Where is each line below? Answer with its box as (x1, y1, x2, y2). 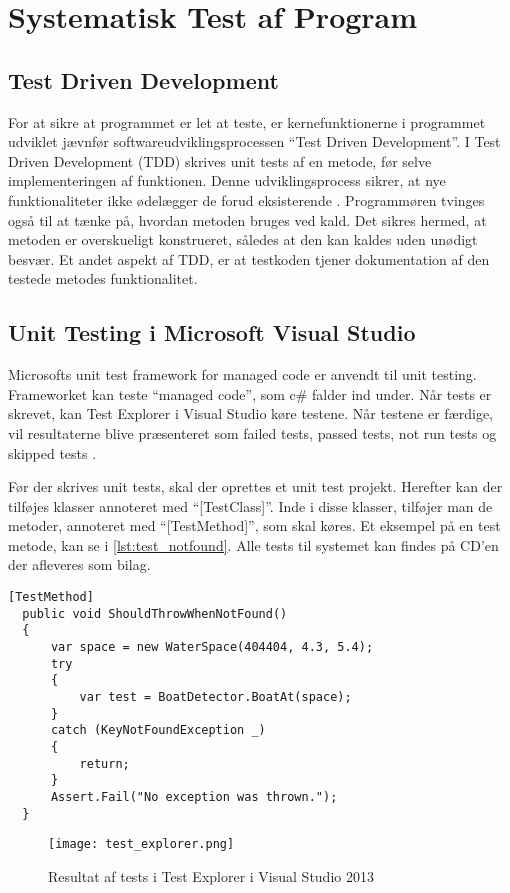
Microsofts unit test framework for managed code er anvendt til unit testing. (8, 364, 477, 385)
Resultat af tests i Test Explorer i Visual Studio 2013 (48, 865, 374, 886)
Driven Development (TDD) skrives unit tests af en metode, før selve (8, 150, 432, 171)
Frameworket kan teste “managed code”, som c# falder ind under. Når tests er (8, 383, 492, 404)
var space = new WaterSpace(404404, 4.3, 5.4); (50, 640, 374, 655)
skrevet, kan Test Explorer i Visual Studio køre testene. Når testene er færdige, (8, 403, 494, 424)
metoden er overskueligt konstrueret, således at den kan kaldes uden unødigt (8, 229, 478, 250)
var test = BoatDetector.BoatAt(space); (79, 690, 352, 704)
